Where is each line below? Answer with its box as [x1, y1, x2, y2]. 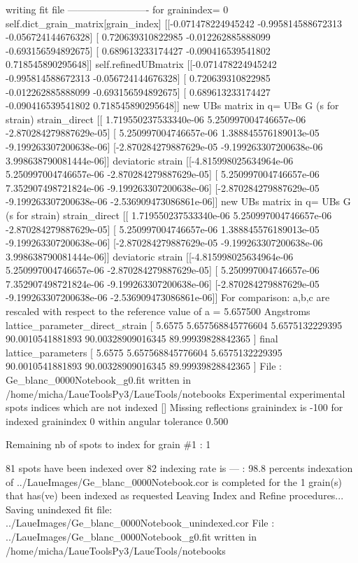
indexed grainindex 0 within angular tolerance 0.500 [6, 413, 229, 428]
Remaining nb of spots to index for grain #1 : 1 [6, 437, 211, 452]
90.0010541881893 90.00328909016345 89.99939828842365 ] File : [6, 359, 282, 373]
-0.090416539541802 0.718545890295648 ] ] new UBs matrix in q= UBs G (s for [6, 98, 339, 113]
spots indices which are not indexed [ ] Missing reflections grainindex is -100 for [6, 400, 343, 415]
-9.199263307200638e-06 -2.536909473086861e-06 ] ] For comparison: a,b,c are [6, 290, 330, 305]
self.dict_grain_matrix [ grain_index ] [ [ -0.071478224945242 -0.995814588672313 [6, 15, 342, 30]
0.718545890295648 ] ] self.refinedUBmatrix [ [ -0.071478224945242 [6, 57, 277, 71]
